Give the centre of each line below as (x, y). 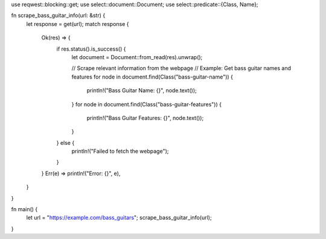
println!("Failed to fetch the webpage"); (120, 151)
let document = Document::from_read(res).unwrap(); (137, 57)
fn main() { (24, 209)
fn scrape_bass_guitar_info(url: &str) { (58, 16)
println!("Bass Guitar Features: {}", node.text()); (145, 118)
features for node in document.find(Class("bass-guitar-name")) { (152, 77)
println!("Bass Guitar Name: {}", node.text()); (142, 91)
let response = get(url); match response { (78, 24)
